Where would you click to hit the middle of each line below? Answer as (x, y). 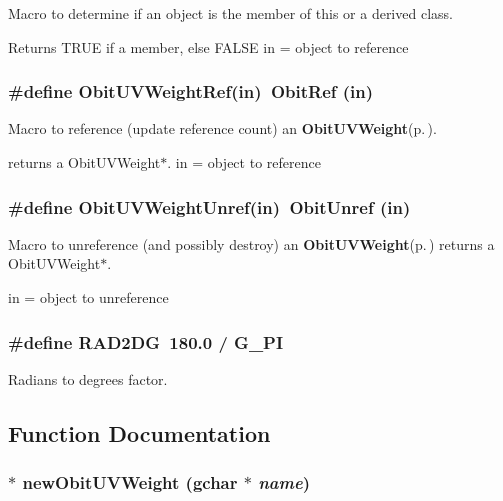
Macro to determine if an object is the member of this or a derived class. (230, 13)
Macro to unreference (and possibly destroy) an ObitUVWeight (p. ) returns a (251, 243)
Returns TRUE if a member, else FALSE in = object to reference (208, 46)
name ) (284, 482)
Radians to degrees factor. (88, 378)
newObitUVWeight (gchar (130, 482)
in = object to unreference (88, 297)
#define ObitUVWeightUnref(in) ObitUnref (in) (209, 206)
